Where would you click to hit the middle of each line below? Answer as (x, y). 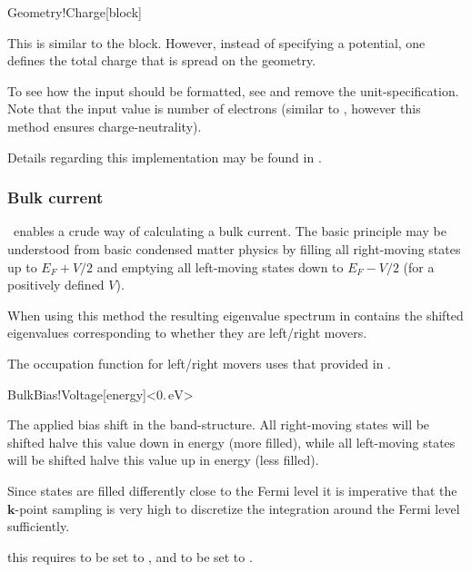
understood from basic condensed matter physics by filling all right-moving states (234, 248)
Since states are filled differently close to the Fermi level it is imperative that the (232, 490)
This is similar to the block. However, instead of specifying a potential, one (216, 42)
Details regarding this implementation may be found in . (165, 157)
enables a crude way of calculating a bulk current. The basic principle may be (230, 231)
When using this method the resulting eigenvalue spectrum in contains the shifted (235, 315)
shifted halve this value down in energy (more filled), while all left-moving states (231, 442)
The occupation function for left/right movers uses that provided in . (199, 363)
